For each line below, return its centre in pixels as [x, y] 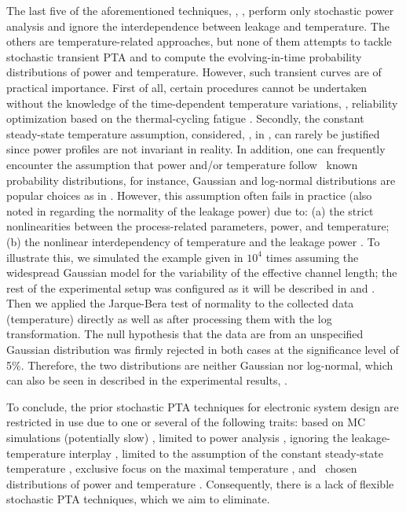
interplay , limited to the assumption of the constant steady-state [226, 453]
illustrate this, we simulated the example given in [125, 257]
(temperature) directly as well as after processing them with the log [169, 318]
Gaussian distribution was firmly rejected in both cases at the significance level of [203, 350]
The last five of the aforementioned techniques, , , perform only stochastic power [200, 10]
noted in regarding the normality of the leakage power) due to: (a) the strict [190, 210]
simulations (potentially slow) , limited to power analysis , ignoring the [177, 438]
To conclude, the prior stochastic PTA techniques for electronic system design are [203, 406]
